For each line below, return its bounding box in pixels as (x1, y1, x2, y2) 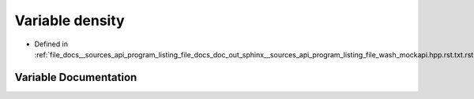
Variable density (14, 12, 126, 29)
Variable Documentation (14, 71, 137, 84)
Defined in (34, 39, 69, 49)
